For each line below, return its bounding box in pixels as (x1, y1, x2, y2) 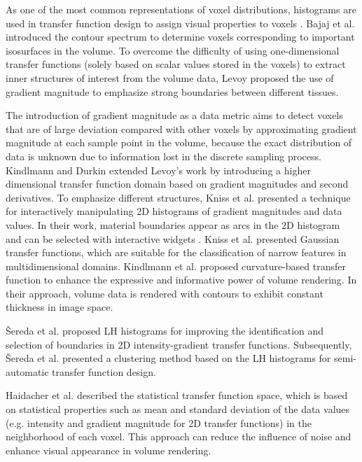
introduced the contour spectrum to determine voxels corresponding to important (6, 29, 355, 44)
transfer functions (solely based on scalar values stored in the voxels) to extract (6, 57, 346, 71)
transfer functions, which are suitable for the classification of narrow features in (6, 245, 347, 260)
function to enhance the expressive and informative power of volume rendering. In (6, 272, 357, 287)
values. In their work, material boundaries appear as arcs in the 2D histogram (6, 217, 340, 232)
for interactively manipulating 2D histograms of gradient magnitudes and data (6, 204, 342, 218)
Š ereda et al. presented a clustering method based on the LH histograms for (6, 351, 331, 365)
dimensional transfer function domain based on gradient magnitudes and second (6, 176, 349, 191)
